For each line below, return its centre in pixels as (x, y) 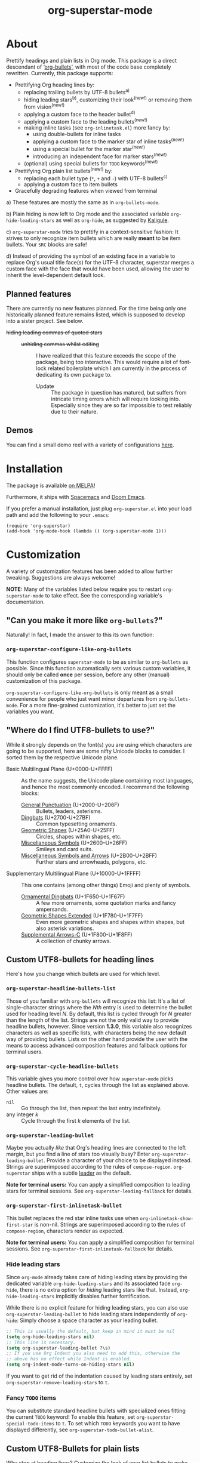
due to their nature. (75, 411)
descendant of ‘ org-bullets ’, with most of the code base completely (89, 67)
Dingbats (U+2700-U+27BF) (56, 817)
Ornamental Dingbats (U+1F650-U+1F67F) (73, 897)
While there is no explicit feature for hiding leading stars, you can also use (97, 1307)
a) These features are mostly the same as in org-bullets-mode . (83, 202)
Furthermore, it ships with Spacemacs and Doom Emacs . (76, 497)
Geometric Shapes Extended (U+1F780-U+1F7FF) (82, 915)
